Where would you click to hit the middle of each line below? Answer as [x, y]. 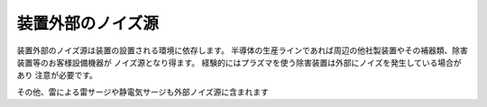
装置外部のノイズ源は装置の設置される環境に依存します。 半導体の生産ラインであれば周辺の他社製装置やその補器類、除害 [242, 50]
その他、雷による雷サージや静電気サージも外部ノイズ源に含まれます [143, 92]
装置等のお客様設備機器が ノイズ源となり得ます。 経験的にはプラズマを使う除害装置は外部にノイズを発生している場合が [239, 62]
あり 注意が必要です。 [57, 76]
